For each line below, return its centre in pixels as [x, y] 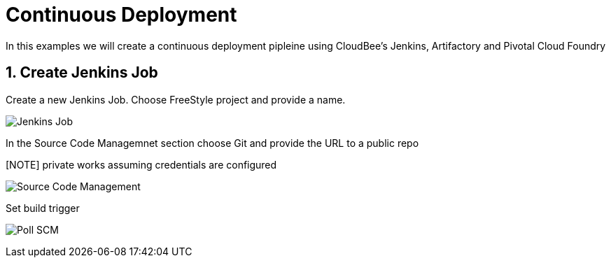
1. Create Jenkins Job [82, 73]
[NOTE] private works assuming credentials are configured [141, 164]
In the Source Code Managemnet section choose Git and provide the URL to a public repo [212, 143]
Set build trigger [43, 208]
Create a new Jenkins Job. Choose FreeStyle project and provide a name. [176, 99]
